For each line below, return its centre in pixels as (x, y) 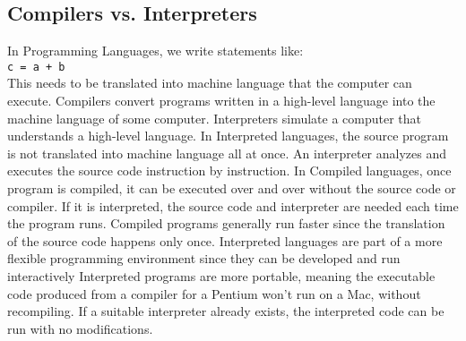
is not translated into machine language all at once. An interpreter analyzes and (227, 153)
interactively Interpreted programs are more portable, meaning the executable (221, 275)
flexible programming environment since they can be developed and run (204, 258)
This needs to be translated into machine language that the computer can (210, 83)
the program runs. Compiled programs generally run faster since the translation (226, 223)
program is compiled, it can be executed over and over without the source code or (232, 188)
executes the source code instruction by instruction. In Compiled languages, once (229, 170)
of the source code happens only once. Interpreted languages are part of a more (225, 240)
